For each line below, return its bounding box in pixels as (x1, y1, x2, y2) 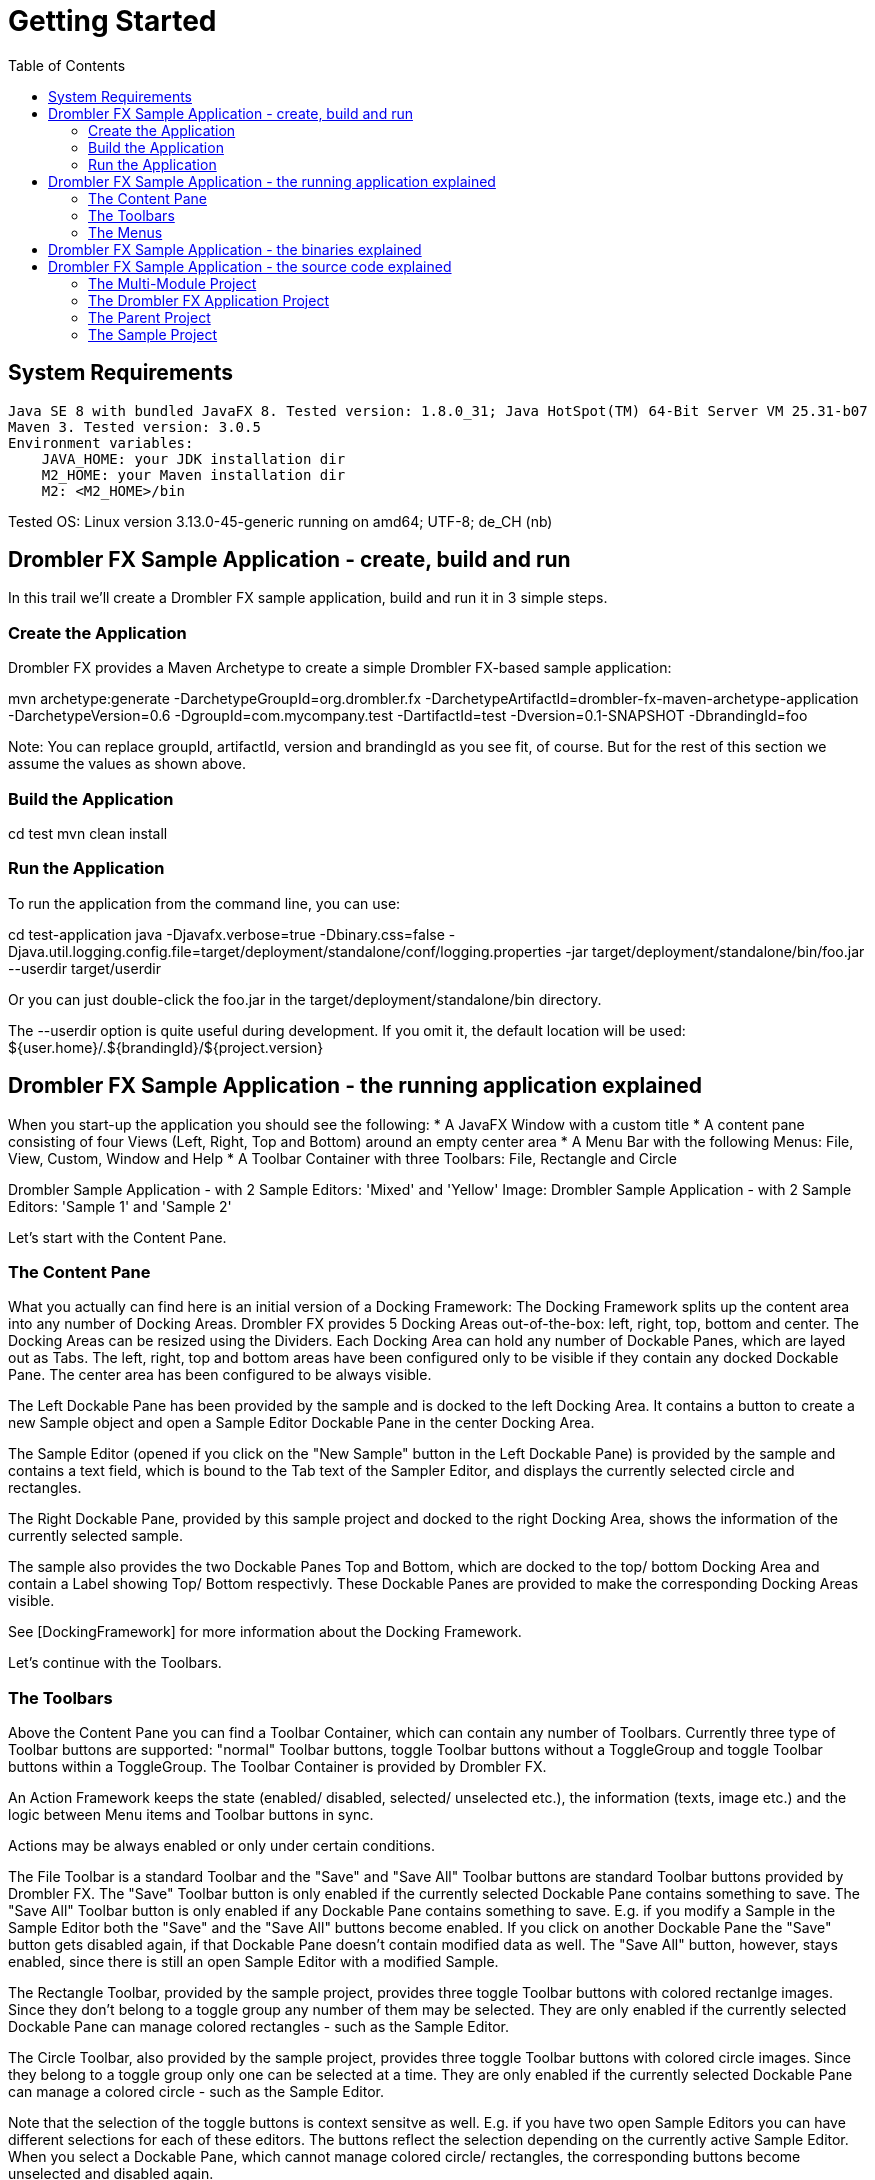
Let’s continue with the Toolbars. (8, 1654, 222, 1672)
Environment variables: (8, 434, 194, 451)
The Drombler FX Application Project (88, 291, 329, 309)
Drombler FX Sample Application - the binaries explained (48, 240, 422, 258)
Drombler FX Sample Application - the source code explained (48, 257, 452, 275)
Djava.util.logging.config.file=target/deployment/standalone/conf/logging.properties (8, 942, 562, 960)
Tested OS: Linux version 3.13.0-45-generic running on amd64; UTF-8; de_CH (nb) (8, 512, 553, 530)
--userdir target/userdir (8, 959, 161, 977)
